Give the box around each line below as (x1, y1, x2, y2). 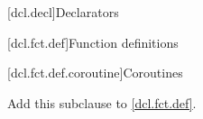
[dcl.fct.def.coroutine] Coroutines (7, 63, 183, 82)
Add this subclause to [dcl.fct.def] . (7, 93, 197, 112)
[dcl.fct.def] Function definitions (7, 32, 179, 51)
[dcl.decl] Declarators (7, 3, 119, 21)
